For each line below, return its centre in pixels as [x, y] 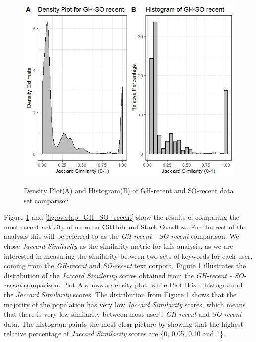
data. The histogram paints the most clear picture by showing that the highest [124, 323]
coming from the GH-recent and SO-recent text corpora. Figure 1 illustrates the [125, 265]
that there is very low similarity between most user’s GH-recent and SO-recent [123, 314]
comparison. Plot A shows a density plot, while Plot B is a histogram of [133, 285]
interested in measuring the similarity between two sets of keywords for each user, [128, 256]
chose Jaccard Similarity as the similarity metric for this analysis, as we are [119, 246]
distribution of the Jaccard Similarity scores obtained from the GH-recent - [118, 275]
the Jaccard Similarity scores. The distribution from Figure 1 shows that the [120, 294]
